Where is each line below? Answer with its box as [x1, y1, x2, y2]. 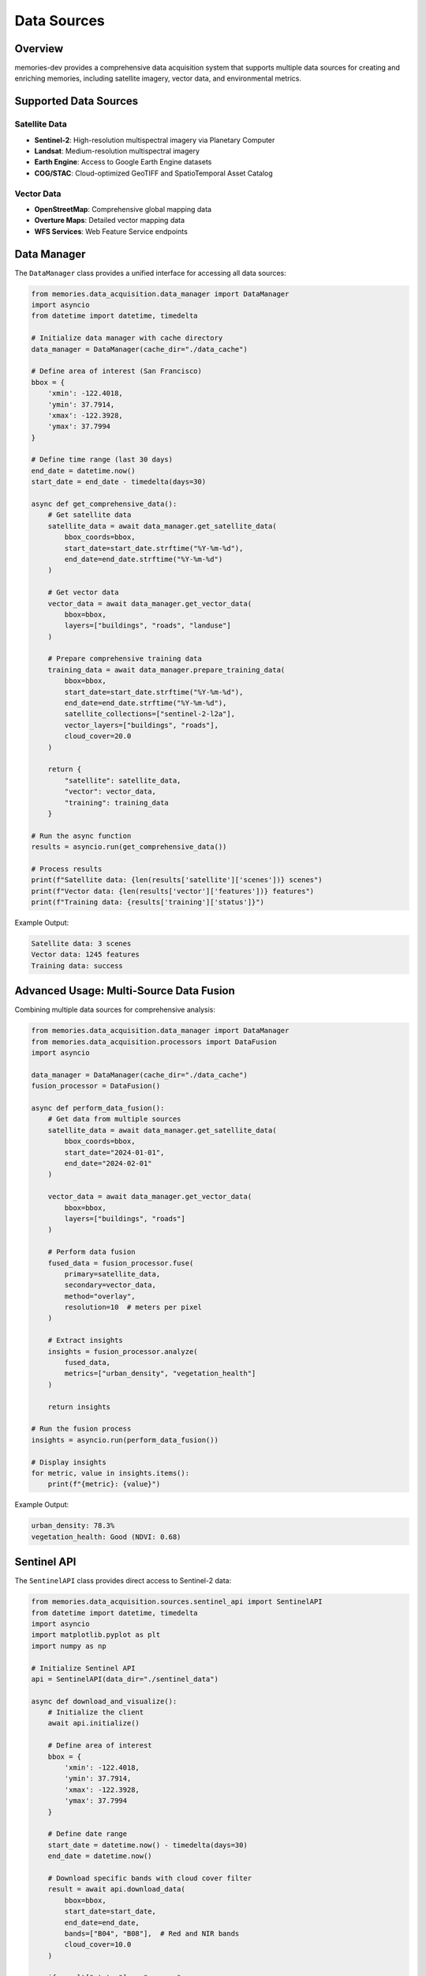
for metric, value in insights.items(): [31, 1469, 189, 1477]
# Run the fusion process [31, 1424, 132, 1434]
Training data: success [31, 961, 124, 970]
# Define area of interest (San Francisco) [31, 367, 203, 375]
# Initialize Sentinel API [31, 1664, 136, 1672]
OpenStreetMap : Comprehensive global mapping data [34, 204, 212, 213]
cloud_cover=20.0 [64, 732, 132, 741]
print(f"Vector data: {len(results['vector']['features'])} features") [31, 886, 315, 896]
